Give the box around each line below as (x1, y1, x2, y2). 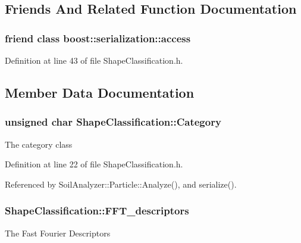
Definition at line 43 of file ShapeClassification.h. (5, 54, 183, 66)
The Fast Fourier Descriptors (5, 226, 111, 239)
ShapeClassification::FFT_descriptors (5, 203, 189, 218)
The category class (5, 138, 73, 150)
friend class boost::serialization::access (5, 30, 191, 45)
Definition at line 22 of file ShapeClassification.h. (5, 158, 183, 170)
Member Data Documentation (5, 83, 195, 101)
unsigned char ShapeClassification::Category (5, 114, 221, 129)
